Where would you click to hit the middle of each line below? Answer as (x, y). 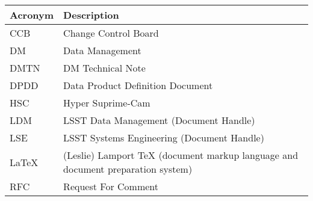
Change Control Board (111, 33)
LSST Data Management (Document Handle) (159, 120)
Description (91, 15)
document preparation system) (128, 169)
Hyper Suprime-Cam (107, 103)
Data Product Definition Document (138, 85)
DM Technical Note (104, 68)
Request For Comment (111, 186)
